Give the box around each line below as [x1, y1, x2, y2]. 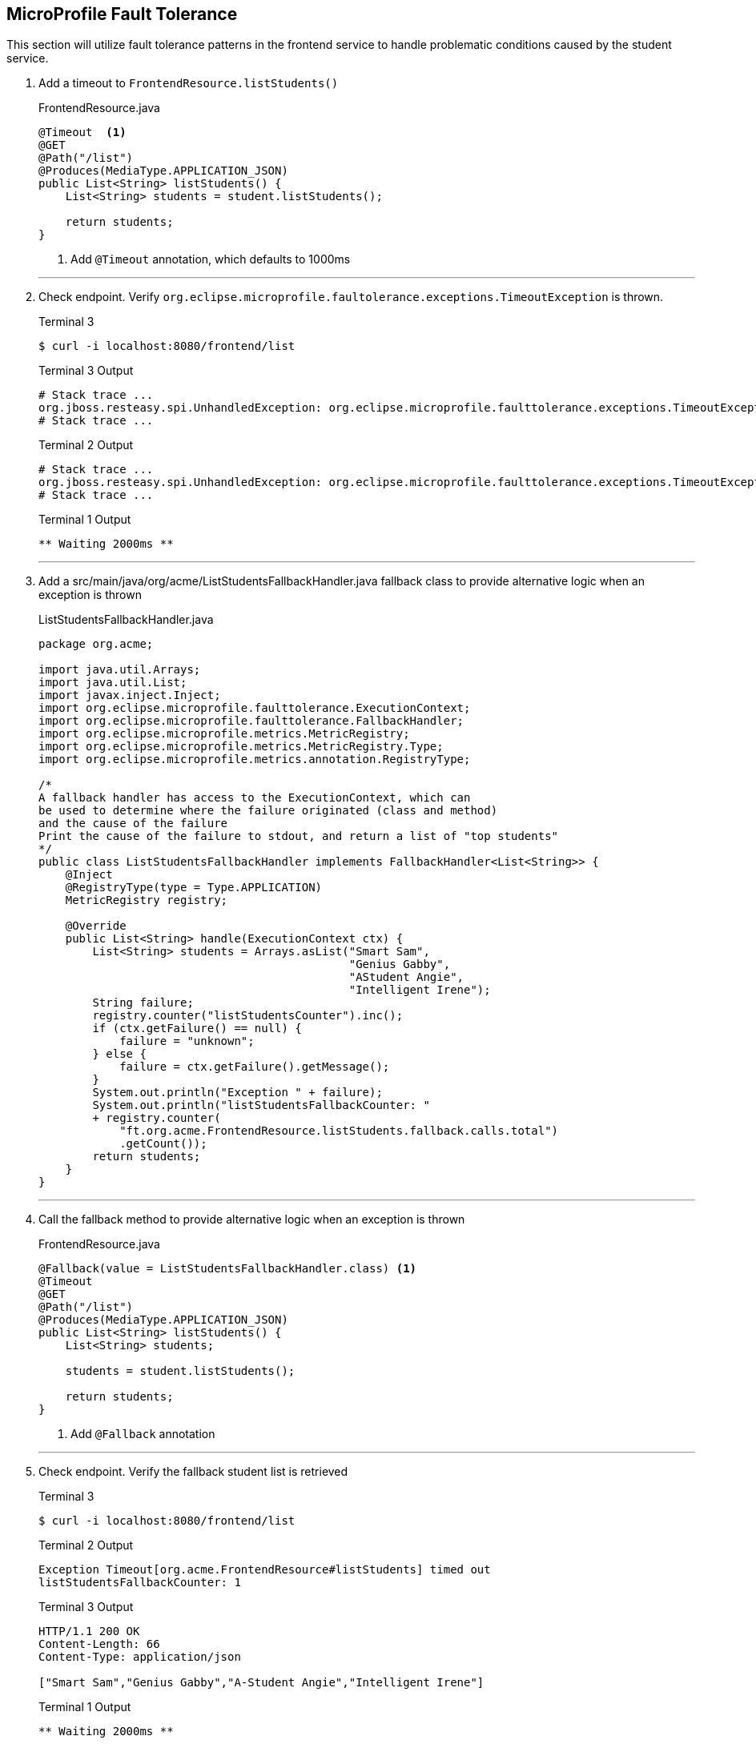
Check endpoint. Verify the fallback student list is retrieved [38, 1465, 348, 1479]
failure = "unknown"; [119, 1035, 255, 1048]
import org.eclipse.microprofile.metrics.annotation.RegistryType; [38, 753, 471, 766]
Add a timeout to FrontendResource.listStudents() [38, 76, 339, 90]
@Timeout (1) [38, 126, 127, 139]
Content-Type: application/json [38, 1650, 241, 1664]
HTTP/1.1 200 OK [38, 1625, 140, 1638]
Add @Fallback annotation [70, 1427, 215, 1441]
